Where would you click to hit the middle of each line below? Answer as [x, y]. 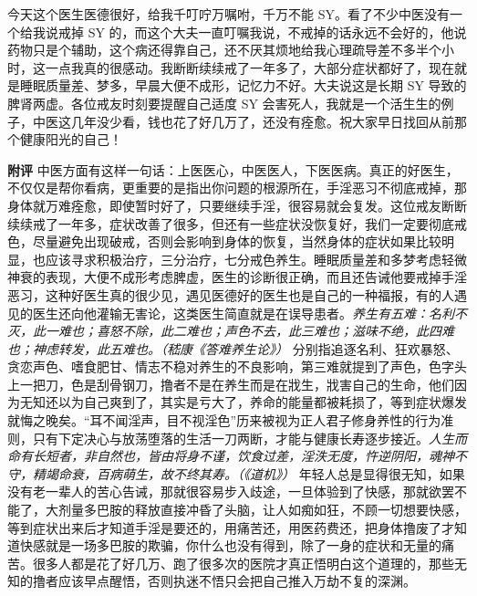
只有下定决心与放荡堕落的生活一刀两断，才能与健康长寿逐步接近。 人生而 [249, 438]
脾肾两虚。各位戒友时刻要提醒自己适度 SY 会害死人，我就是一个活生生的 [224, 103]
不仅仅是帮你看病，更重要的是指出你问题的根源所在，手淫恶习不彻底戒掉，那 [237, 188]
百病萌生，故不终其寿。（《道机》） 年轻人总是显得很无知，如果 [280, 473]
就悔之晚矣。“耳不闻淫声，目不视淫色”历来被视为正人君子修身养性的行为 [224, 420]
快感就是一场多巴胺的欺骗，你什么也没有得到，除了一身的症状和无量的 [230, 545]
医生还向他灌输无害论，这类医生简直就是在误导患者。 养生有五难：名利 [243, 313]
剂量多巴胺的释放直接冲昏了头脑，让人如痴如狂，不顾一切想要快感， [262, 510]
